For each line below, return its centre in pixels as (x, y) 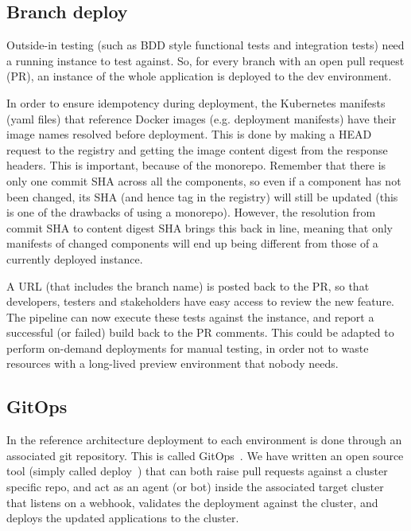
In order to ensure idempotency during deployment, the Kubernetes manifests (196, 102)
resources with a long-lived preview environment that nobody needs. (173, 363)
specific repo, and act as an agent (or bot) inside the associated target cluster (195, 487)
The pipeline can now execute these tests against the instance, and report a (190, 316)
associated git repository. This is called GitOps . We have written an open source (205, 455)
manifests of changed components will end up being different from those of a (192, 243)
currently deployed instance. (75, 258)
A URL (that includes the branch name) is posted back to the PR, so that (188, 285)
